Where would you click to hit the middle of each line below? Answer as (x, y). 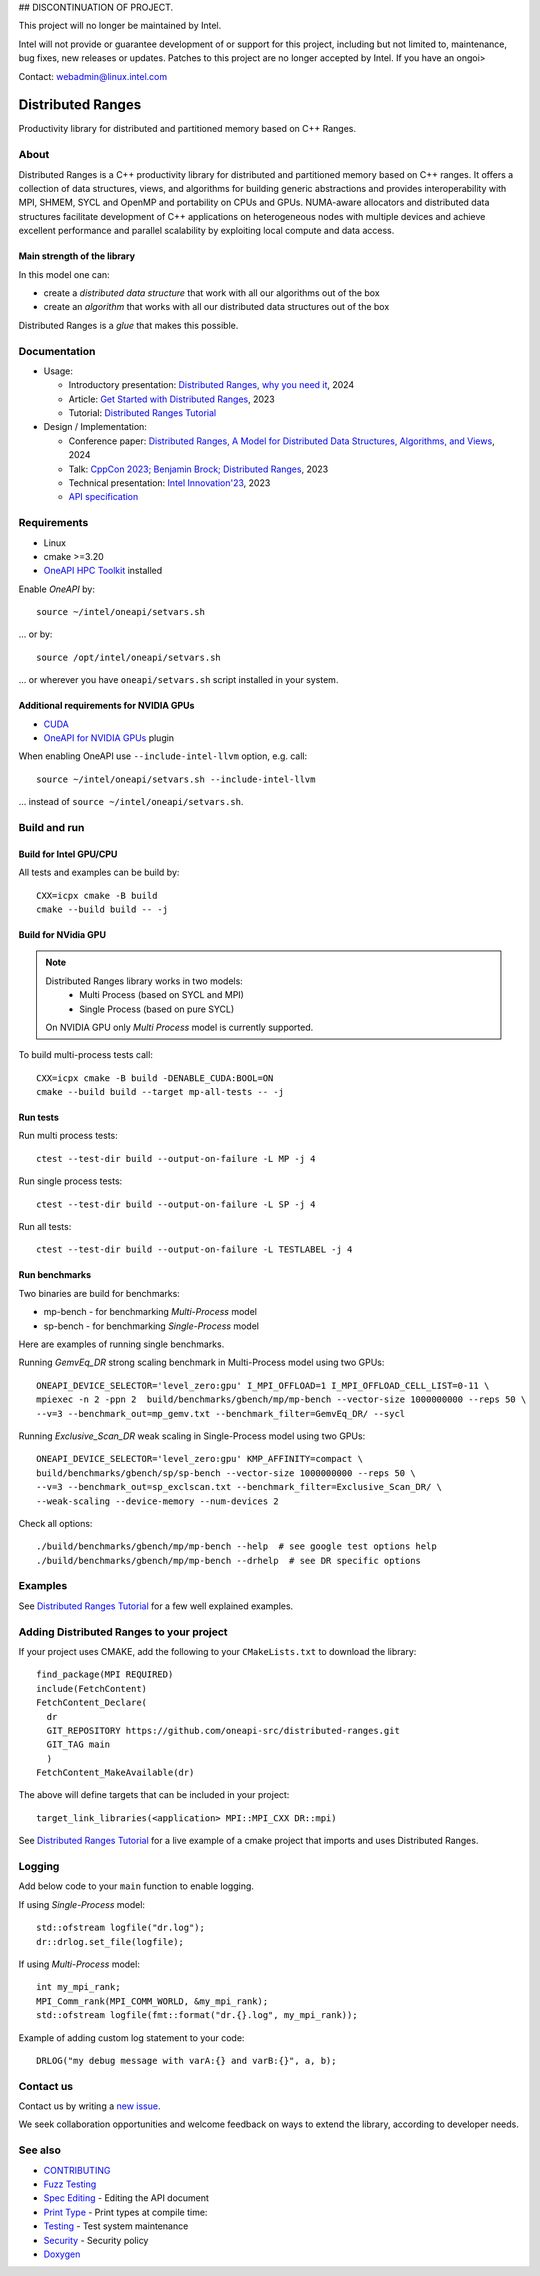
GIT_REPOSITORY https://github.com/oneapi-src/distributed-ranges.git (223, 1730)
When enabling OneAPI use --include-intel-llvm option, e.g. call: (163, 756)
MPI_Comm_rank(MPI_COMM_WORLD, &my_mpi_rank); (152, 2001)
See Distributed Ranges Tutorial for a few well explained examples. (156, 1606)
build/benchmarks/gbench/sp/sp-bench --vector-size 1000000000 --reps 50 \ (226, 1473)
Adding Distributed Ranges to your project (123, 1632)
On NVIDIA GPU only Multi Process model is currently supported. (179, 1027)
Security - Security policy (96, 2240)
